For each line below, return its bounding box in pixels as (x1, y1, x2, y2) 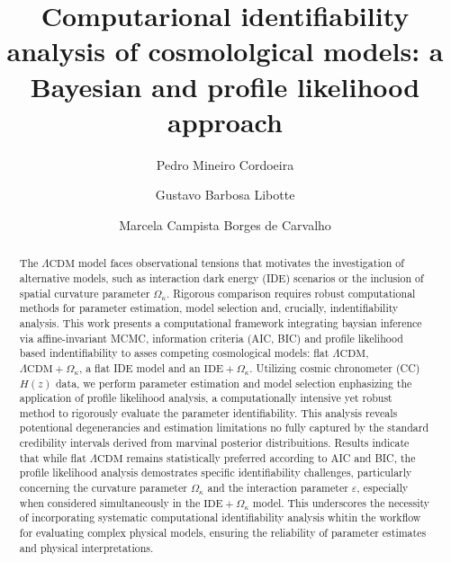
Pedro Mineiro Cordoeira (156, 155, 294, 174)
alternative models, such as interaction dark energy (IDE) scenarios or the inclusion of (19, 270, 424, 285)
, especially (356, 480, 409, 495)
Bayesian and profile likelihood (30, 67, 420, 104)
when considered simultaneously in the (19, 495, 201, 510)
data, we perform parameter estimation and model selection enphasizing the (55, 375, 412, 390)
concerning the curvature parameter (19, 480, 187, 495)
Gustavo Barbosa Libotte (155, 185, 295, 204)
